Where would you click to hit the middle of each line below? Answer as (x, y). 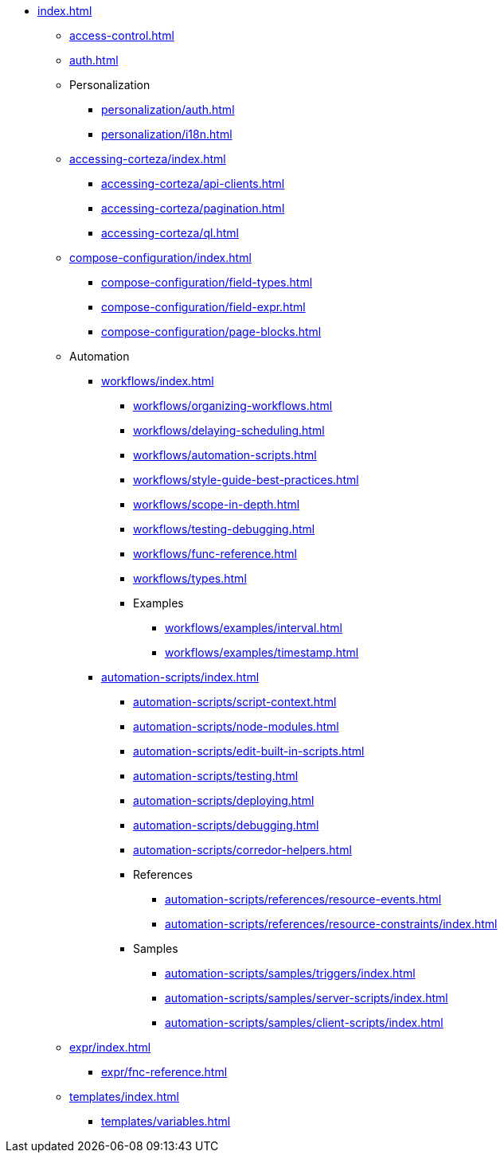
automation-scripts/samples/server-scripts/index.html (307, 998)
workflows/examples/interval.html (254, 628)
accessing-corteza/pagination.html (193, 208)
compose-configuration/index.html (160, 258)
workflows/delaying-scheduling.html (229, 430)
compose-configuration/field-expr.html (203, 307)
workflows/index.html (158, 381)
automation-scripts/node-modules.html (236, 726)
